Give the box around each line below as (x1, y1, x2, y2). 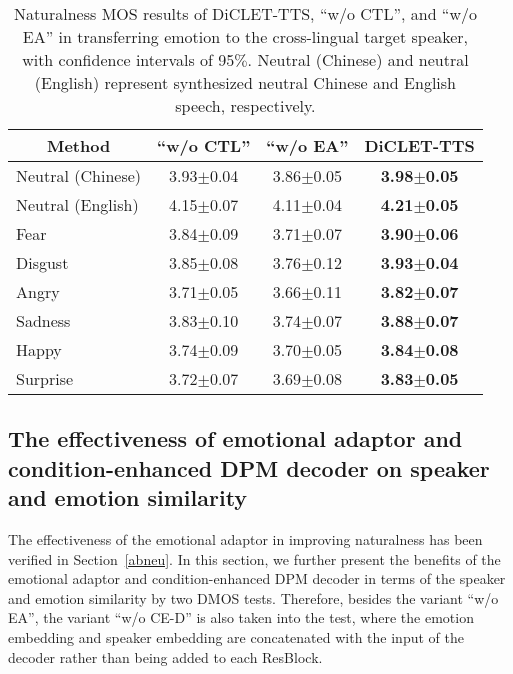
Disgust (16, 251, 69, 274)
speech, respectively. (175, 94, 316, 117)
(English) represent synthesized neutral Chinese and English (34, 71, 456, 94)
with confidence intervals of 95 (22, 48, 235, 71)
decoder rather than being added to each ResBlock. (8, 646, 323, 667)
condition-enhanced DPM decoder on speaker (8, 452, 490, 483)
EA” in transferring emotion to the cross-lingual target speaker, (22, 25, 469, 48)
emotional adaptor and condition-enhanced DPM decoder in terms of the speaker (8, 568, 506, 589)
